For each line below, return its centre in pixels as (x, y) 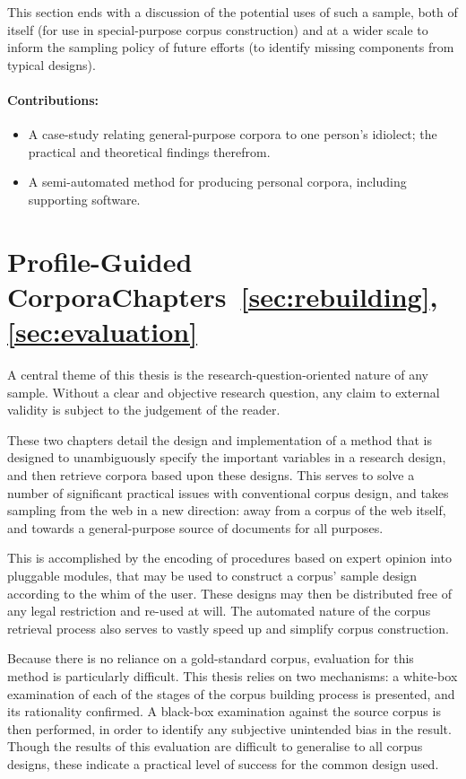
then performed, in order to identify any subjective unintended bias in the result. (229, 728)
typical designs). (52, 64)
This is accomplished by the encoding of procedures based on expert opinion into (229, 558)
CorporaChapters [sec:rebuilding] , (223, 296)
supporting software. (84, 199)
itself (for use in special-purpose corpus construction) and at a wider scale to (218, 29)
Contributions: (53, 99)
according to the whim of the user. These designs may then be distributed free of (229, 593)
